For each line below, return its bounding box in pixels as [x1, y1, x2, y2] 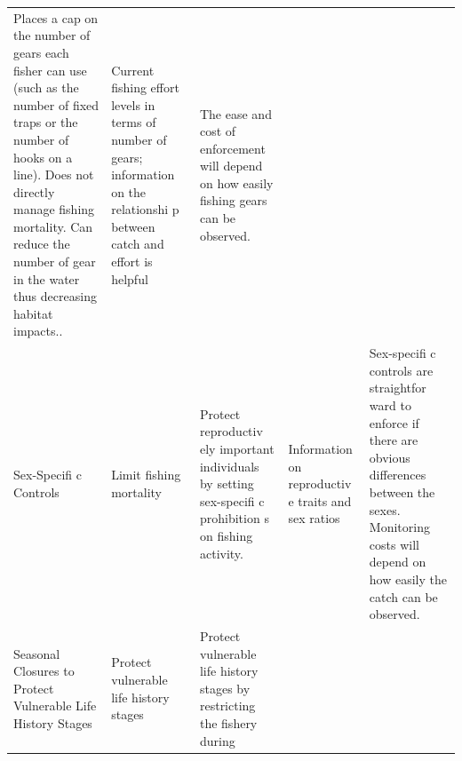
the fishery [199, 714, 258, 732]
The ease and [199, 104, 272, 123]
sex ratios [288, 509, 340, 527]
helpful [111, 269, 148, 288]
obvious [369, 448, 410, 466]
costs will [369, 535, 419, 553]
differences [369, 465, 426, 484]
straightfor [369, 378, 426, 397]
